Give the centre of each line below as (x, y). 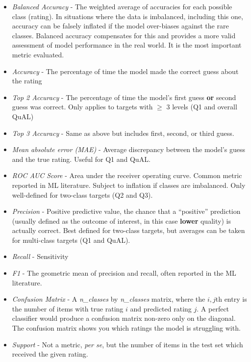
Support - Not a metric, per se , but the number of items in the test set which (127, 344)
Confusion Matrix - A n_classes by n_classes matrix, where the (109, 299)
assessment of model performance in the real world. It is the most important (127, 45)
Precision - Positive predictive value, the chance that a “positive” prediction (126, 211)
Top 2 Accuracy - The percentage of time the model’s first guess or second (124, 97)
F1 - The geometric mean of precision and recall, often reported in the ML (124, 273)
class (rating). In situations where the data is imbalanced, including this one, (127, 16)
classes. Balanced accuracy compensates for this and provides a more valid (124, 35)
